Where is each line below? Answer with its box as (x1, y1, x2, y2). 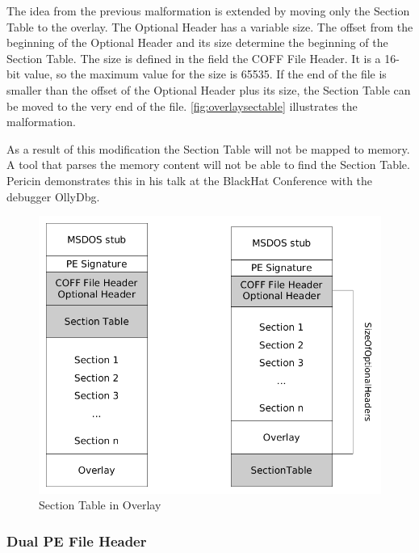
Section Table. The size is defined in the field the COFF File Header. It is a (6, 49, 381, 66)
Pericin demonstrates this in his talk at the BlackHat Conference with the (6, 171, 373, 188)
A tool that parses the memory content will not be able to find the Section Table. (6, 156, 410, 173)
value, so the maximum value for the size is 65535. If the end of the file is (23, 65, 387, 82)
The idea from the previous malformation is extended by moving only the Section (6, 2, 410, 19)
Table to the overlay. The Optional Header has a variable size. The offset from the (6, 18, 413, 35)
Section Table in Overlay (39, 496, 161, 513)
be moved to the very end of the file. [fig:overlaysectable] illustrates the (6, 97, 358, 114)
